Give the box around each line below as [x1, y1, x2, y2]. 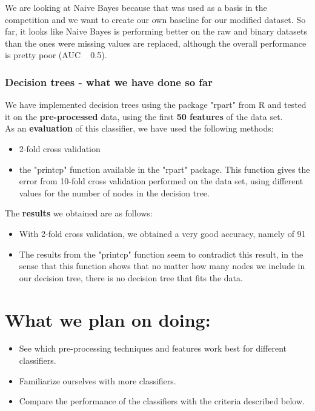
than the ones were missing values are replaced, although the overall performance [5, 36, 307, 49]
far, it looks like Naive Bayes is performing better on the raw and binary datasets [5, 25, 307, 38]
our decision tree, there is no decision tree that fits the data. [19, 271, 243, 284]
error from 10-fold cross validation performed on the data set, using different [19, 175, 303, 187]
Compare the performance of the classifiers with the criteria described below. [19, 395, 305, 407]
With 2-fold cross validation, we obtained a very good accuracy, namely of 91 [19, 227, 306, 239]
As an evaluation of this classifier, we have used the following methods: [5, 122, 274, 135]
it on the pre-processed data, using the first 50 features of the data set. [5, 110, 283, 122]
